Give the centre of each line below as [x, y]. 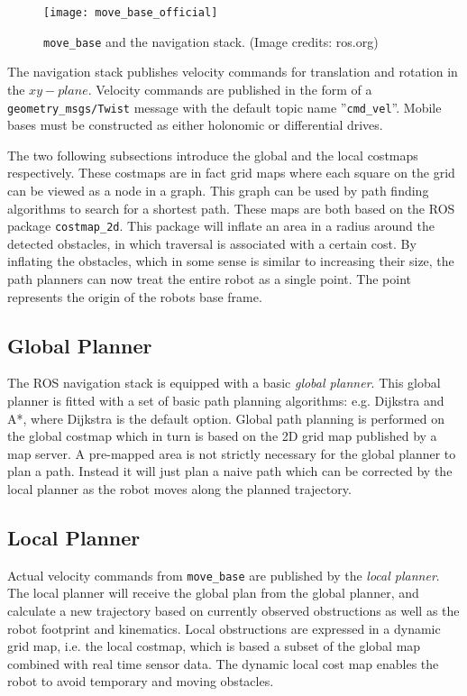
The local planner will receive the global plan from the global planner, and [213, 593]
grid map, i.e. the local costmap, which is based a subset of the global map [214, 646]
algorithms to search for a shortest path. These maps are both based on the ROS [231, 208]
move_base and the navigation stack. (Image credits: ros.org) [211, 41]
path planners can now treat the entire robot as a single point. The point [210, 278]
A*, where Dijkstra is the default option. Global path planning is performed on [226, 418]
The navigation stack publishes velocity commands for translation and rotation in [233, 72]
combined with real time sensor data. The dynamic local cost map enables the [223, 663]
